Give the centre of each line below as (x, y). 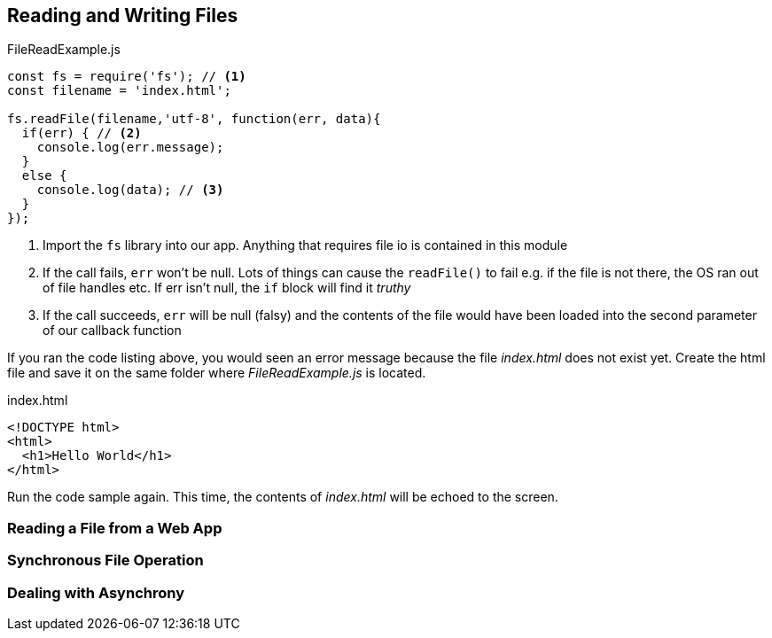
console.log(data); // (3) (130, 190)
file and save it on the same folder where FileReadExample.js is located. (217, 373)
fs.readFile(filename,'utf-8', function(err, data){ (194, 119)
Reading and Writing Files (123, 16)
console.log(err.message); (130, 148)
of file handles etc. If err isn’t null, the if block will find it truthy (227, 288)
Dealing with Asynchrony (96, 592)
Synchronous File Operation (105, 560)
